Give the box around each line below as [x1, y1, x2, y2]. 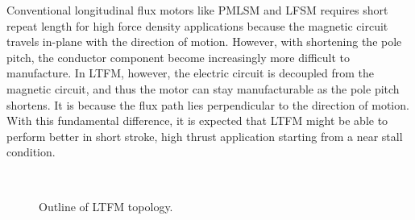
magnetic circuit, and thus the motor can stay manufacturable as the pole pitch [6, 80, 400, 97]
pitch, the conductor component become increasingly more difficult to [6, 48, 351, 65]
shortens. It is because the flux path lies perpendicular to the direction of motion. [6, 96, 409, 113]
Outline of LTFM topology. [39, 197, 173, 214]
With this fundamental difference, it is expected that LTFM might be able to [6, 112, 388, 129]
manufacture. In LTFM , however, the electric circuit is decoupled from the [6, 64, 375, 81]
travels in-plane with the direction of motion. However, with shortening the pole [6, 33, 402, 50]
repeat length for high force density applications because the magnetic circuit [6, 17, 388, 34]
